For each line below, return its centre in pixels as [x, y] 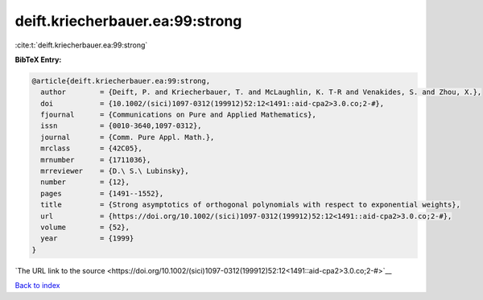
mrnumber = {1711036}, [96, 160]
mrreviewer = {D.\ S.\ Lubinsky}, [115, 171]
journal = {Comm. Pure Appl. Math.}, [128, 137]
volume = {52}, [85, 227]
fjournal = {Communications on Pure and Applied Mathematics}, [179, 115]
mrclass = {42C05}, [91, 148]
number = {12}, [85, 182]
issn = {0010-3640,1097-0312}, [121, 126]
